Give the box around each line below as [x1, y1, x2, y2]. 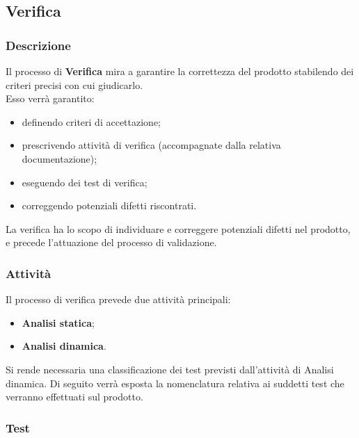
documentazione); [22, 151, 97, 165]
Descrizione [6, 36, 71, 54]
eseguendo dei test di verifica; [22, 175, 147, 189]
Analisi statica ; [22, 315, 95, 330]
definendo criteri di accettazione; [22, 114, 161, 129]
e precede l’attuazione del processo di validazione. [6, 235, 217, 250]
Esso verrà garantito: [6, 91, 95, 106]
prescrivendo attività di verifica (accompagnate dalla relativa [22, 138, 281, 152]
